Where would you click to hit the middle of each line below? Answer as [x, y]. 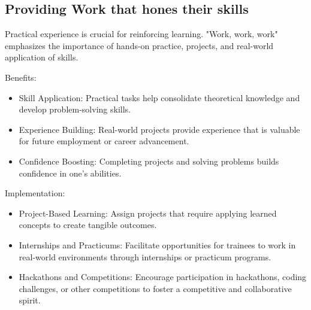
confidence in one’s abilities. [70, 173]
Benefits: [21, 77]
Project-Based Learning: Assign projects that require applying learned [148, 213]
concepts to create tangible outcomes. [88, 225]
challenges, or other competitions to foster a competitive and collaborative [155, 288]
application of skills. [42, 57]
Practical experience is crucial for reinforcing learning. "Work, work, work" [141, 34]
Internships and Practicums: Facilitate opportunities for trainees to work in [157, 244]
